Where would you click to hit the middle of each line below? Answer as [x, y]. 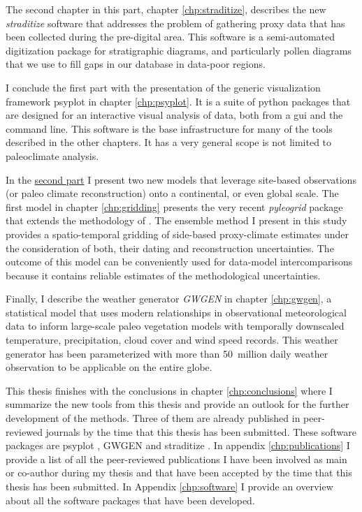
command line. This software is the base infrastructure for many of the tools [169, 128]
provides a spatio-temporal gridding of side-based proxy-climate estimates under [178, 234]
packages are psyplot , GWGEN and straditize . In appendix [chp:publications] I [178, 445]
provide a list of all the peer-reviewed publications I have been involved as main [176, 459]
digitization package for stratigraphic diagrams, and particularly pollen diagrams [179, 50]
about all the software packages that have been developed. [130, 500]
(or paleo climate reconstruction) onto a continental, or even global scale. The [172, 193]
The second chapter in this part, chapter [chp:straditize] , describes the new [166, 9]
